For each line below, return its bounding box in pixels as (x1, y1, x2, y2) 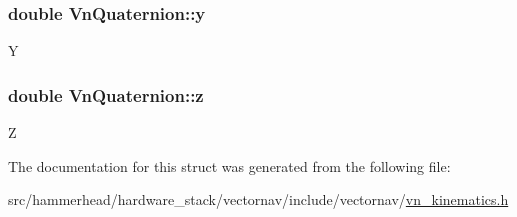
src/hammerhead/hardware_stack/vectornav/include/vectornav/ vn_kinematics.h (8, 189, 509, 210)
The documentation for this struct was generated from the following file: (8, 155, 451, 176)
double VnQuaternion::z (8, 82, 204, 107)
